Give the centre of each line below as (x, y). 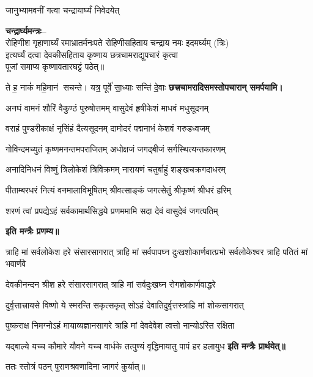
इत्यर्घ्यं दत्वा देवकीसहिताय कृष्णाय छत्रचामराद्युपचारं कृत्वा (92, 54)
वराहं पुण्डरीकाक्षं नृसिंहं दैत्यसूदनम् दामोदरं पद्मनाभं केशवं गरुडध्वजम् (108, 128)
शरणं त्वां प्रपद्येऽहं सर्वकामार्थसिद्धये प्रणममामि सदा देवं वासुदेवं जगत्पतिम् (112, 210)
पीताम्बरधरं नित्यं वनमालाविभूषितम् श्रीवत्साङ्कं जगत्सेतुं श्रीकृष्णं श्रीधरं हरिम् (118, 189)
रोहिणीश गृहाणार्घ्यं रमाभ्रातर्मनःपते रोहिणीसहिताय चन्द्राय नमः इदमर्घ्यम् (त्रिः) (117, 43)
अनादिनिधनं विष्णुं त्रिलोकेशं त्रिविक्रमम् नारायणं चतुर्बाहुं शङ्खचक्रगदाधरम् (116, 169)
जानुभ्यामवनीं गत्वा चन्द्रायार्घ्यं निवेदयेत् (63, 10)
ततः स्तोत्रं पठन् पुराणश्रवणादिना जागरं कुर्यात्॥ (75, 366)
